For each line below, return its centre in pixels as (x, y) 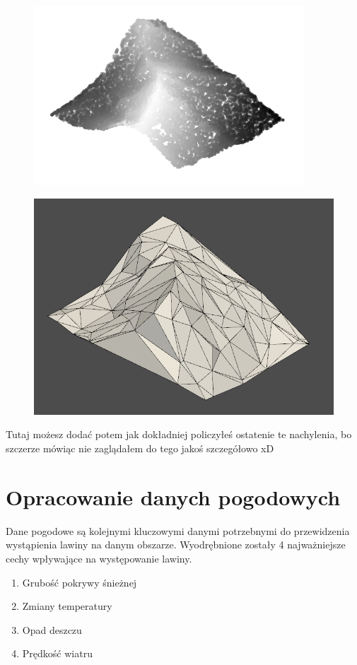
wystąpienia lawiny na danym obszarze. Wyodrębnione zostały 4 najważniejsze (176, 545)
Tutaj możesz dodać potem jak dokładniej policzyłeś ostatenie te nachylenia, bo (179, 434)
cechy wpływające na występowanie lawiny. (99, 558)
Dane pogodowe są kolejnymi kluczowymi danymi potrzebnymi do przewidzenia (178, 530)
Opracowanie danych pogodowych (173, 496)
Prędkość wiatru (57, 653)
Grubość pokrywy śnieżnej (80, 582)
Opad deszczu (52, 629)
